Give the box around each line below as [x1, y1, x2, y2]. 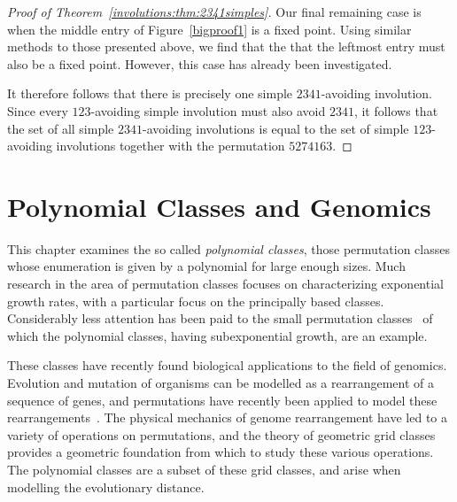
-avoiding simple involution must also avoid [90, 101, 326, 120]
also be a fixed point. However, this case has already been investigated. [7, 54, 392, 73]
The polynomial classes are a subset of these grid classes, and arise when [7, 460, 401, 478]
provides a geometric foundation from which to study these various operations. [7, 443, 434, 461]
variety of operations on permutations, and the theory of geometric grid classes [7, 425, 436, 444]
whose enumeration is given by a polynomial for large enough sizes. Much [7, 257, 406, 275]
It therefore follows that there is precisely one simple [7, 84, 293, 103]
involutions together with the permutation [56, 136, 285, 155]
